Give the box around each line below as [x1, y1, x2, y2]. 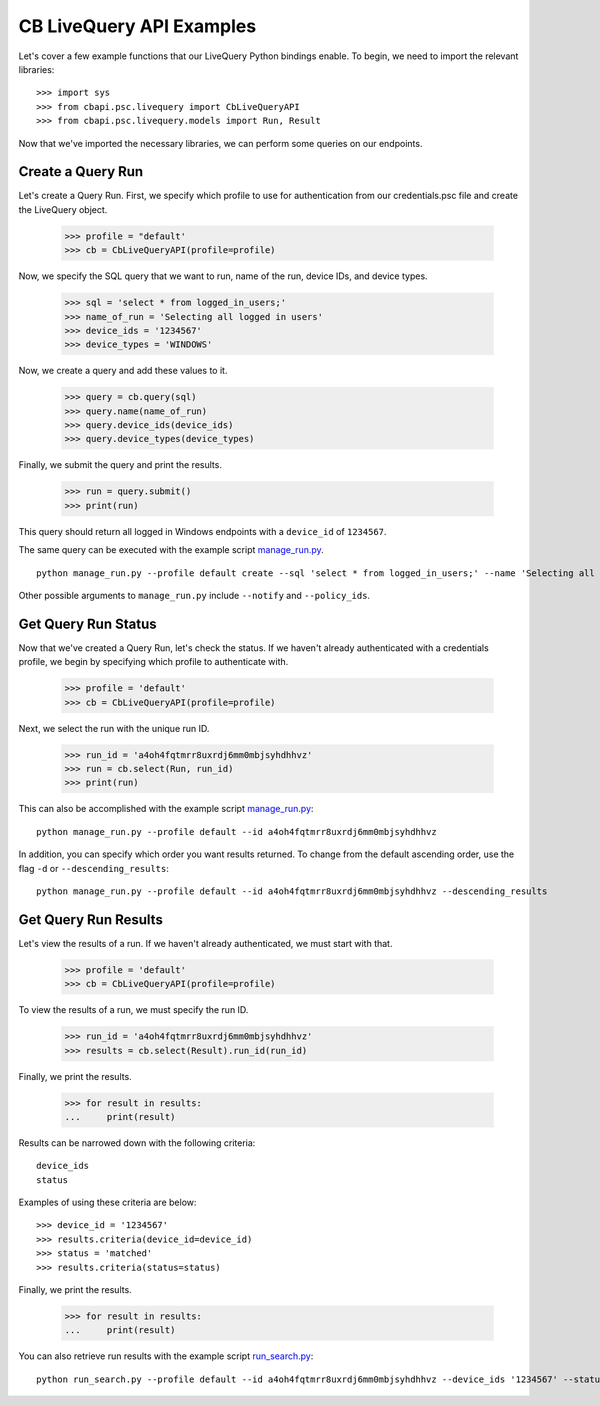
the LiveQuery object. [18, 203, 108, 215]
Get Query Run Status [18, 615, 157, 632]
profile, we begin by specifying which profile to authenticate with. [18, 656, 289, 668]
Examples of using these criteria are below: [18, 1196, 197, 1209]
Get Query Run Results [18, 911, 164, 928]
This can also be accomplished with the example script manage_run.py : [18, 803, 314, 815]
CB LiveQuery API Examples [18, 15, 257, 37]
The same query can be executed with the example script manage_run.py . [18, 544, 324, 556]
